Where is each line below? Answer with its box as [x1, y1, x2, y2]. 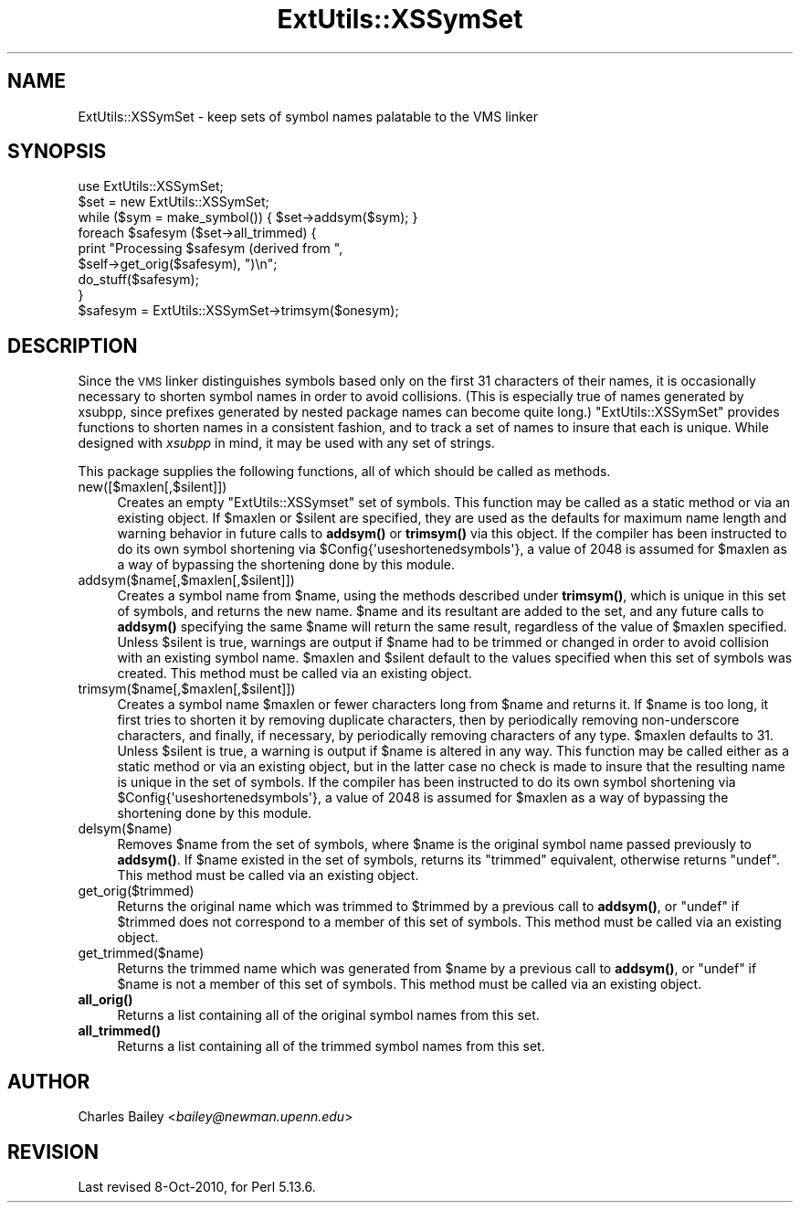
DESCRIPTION [7, 334, 138, 357]
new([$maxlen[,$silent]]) [78, 479, 227, 495]
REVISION [7, 1140, 99, 1163]
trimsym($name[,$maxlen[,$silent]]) [78, 681, 296, 697]
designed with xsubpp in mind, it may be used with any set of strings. [78, 435, 495, 451]
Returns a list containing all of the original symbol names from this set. [117, 1007, 540, 1024]
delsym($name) [78, 821, 173, 837]
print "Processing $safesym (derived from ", [78, 240, 343, 257]
